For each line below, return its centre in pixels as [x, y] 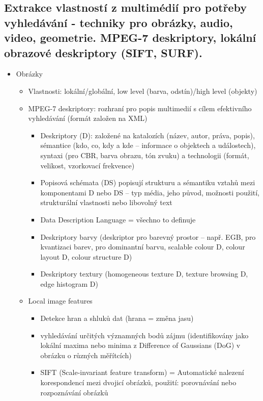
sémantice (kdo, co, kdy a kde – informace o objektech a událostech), [148, 145]
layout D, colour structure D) [86, 256]
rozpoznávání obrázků [74, 392]
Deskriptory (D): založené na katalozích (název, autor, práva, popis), [148, 135]
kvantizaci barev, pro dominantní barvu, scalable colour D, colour [143, 247]
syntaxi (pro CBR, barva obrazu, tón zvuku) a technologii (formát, [145, 155]
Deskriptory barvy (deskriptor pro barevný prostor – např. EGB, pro [148, 236]
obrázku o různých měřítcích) [86, 355]
